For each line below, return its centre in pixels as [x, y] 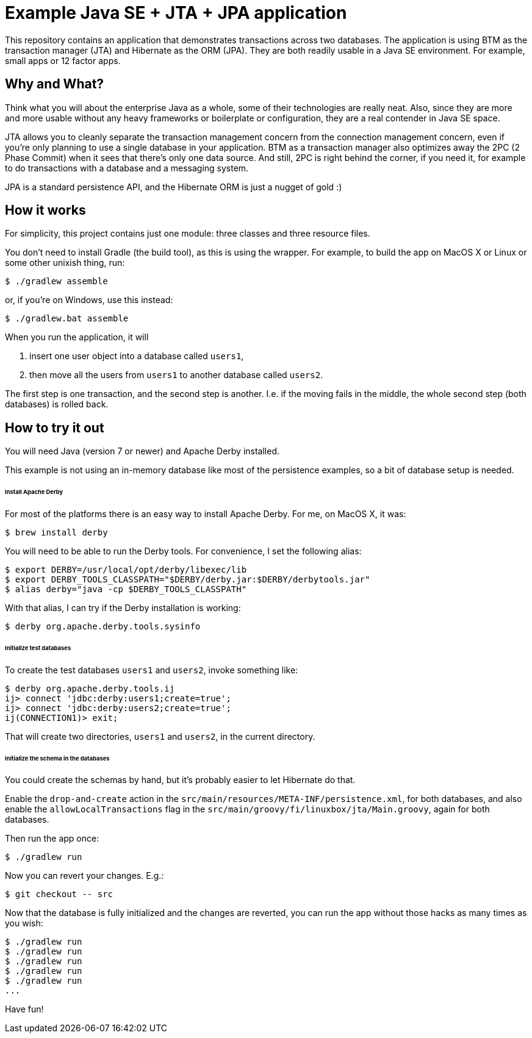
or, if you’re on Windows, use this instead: [89, 300]
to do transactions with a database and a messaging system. [127, 168]
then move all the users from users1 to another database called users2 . [176, 375]
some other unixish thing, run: [65, 263]
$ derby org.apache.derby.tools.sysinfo [103, 626]
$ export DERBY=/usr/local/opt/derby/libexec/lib [126, 569]
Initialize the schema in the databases [57, 758]
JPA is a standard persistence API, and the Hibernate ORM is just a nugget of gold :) [174, 187]
